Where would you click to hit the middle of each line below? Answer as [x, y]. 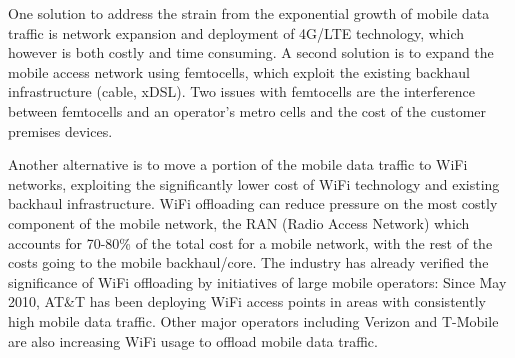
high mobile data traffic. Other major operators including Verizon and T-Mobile [253, 320]
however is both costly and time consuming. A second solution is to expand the [251, 52]
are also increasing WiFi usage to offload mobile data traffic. [193, 340]
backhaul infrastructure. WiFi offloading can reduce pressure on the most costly [253, 203]
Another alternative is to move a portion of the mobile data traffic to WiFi [238, 164]
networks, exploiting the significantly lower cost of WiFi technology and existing [254, 183]
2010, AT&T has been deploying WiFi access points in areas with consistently [247, 301]
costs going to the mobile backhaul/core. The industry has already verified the [248, 262]
